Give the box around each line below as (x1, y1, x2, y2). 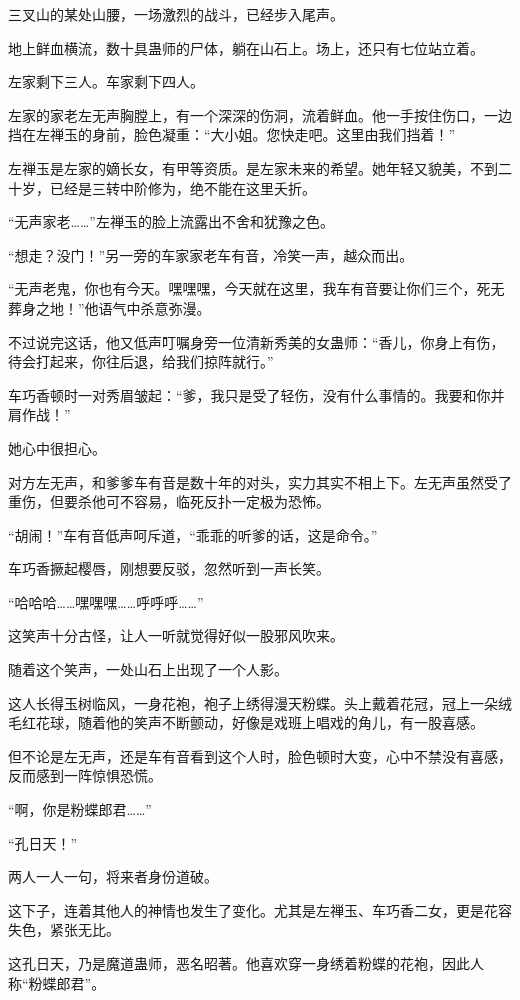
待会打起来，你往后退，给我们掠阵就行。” (8, 351, 274, 372)
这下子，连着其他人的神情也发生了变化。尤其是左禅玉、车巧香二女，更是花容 (8, 899, 512, 920)
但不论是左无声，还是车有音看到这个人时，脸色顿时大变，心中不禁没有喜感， (8, 745, 512, 766)
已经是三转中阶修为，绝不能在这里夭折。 (49, 177, 316, 198)
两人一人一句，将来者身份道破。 (8, 866, 218, 887)
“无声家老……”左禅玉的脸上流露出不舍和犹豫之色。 (8, 211, 334, 232)
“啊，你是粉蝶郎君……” (8, 799, 152, 820)
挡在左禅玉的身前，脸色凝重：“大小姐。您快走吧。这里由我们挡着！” (8, 124, 456, 145)
